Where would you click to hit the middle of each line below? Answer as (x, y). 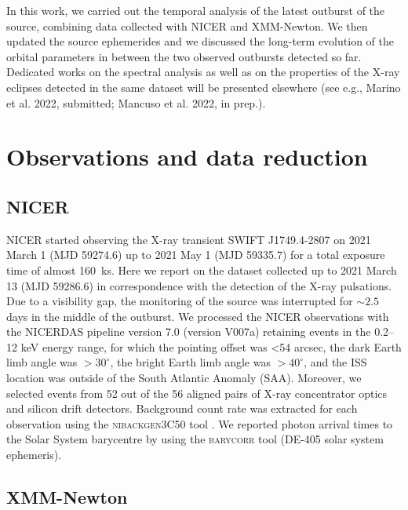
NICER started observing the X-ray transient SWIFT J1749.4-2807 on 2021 (189, 239)
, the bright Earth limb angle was (190, 362)
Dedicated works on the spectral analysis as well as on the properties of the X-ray (203, 72)
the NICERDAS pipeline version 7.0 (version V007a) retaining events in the (189, 331)
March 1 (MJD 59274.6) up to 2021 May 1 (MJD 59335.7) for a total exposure (196, 255)
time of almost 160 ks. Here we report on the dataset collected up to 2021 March (202, 270)
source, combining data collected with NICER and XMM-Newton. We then (187, 25)
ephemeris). (34, 455)
